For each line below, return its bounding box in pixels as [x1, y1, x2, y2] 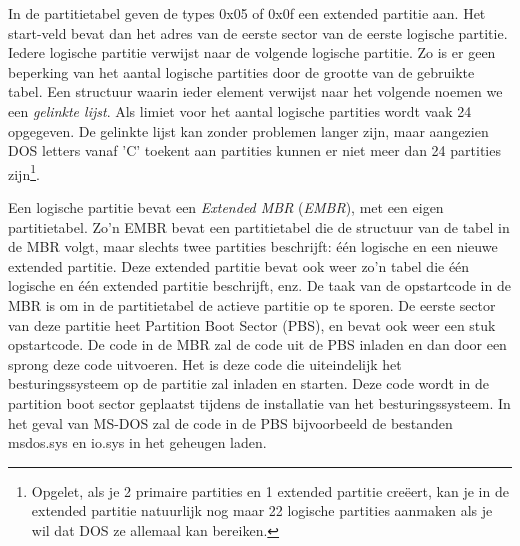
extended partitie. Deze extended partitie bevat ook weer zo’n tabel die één [8, 255, 470, 276]
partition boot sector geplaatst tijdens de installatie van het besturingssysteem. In [8, 392, 511, 413]
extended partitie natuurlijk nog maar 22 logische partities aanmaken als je [31, 500, 493, 521]
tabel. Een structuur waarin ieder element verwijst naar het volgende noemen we [8, 81, 503, 102]
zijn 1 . [8, 160, 40, 184]
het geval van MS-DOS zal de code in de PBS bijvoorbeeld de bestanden [8, 412, 453, 433]
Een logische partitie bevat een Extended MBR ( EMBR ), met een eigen [8, 197, 444, 217]
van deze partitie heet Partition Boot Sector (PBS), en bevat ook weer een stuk [8, 314, 496, 335]
